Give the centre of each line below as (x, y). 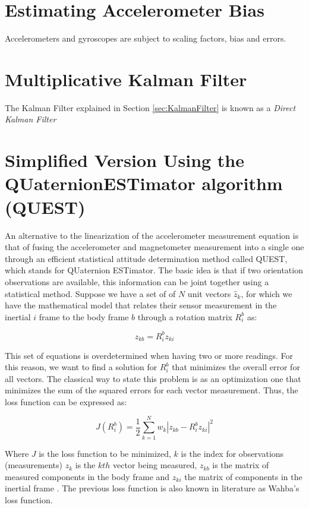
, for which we (267, 293)
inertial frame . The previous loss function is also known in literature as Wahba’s (152, 488)
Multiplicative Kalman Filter (126, 79)
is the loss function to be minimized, (105, 453)
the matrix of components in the (243, 476)
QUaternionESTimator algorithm (144, 183)
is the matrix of (241, 465)
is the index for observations (232, 453)
